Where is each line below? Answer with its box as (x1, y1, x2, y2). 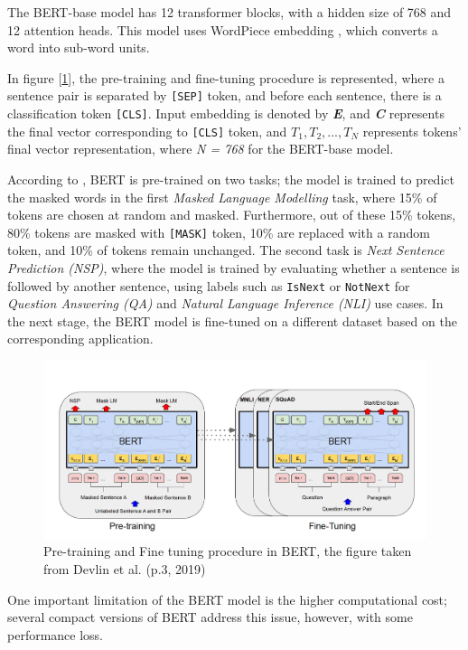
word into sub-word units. (7, 38, 150, 57)
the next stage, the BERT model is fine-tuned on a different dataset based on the (7, 311, 457, 330)
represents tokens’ (362, 121, 462, 140)
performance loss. (7, 625, 104, 644)
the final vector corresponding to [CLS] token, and (7, 121, 287, 140)
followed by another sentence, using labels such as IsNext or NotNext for (7, 276, 410, 295)
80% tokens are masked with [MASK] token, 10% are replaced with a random (7, 222, 430, 241)
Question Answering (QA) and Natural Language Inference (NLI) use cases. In (7, 294, 444, 313)
